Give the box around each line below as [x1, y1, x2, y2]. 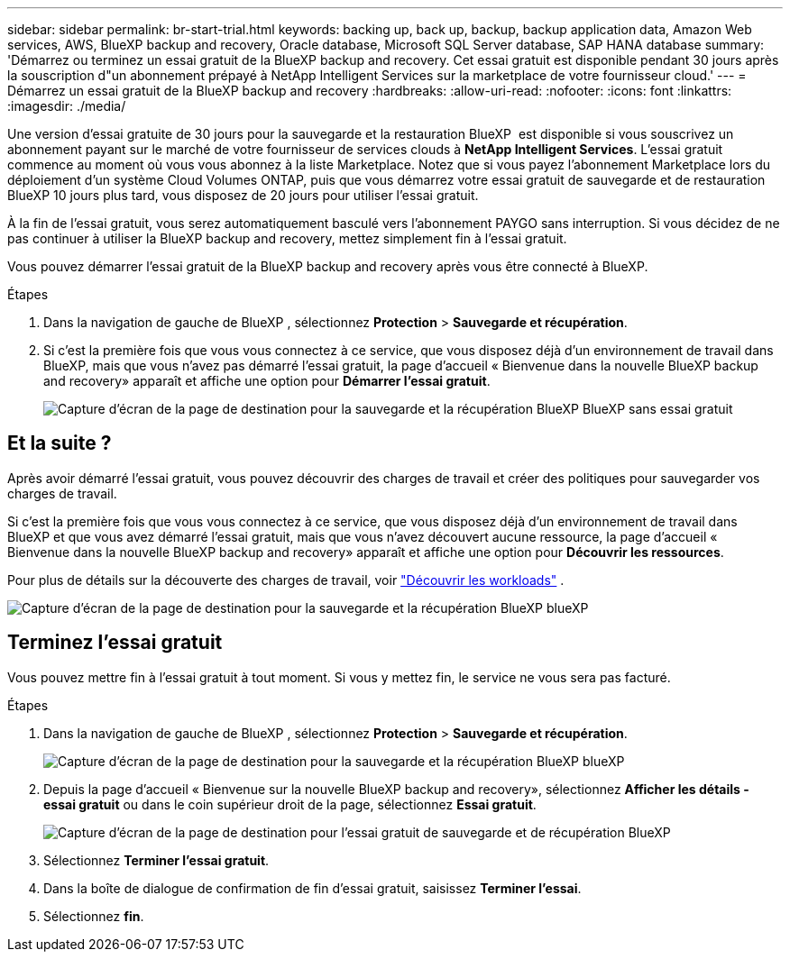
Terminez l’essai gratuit [7, 631, 223, 654]
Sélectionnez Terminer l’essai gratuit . [43, 852, 270, 868]
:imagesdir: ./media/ [7, 98, 126, 114]
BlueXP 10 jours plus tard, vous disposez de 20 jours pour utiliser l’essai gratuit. [7, 187, 479, 203]
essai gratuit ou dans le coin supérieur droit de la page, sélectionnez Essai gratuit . [43, 796, 537, 812]
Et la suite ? [7, 432, 112, 455]
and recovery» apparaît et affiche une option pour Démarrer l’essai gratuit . [43, 373, 491, 388]
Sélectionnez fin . [43, 908, 144, 924]
